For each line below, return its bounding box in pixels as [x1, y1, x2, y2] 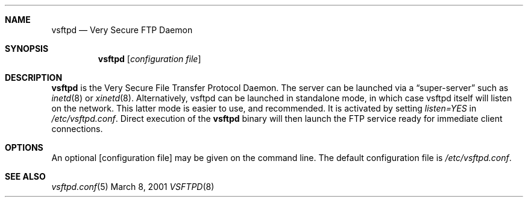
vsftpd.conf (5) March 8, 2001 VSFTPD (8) [51, 181, 215, 192]
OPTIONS [5, 142, 43, 153]
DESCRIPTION [5, 72, 63, 83]
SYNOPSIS [5, 43, 49, 54]
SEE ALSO [5, 171, 46, 181]
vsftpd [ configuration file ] [98, 54, 201, 64]
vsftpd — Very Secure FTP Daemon [51, 25, 193, 35]
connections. [51, 124, 103, 134]
